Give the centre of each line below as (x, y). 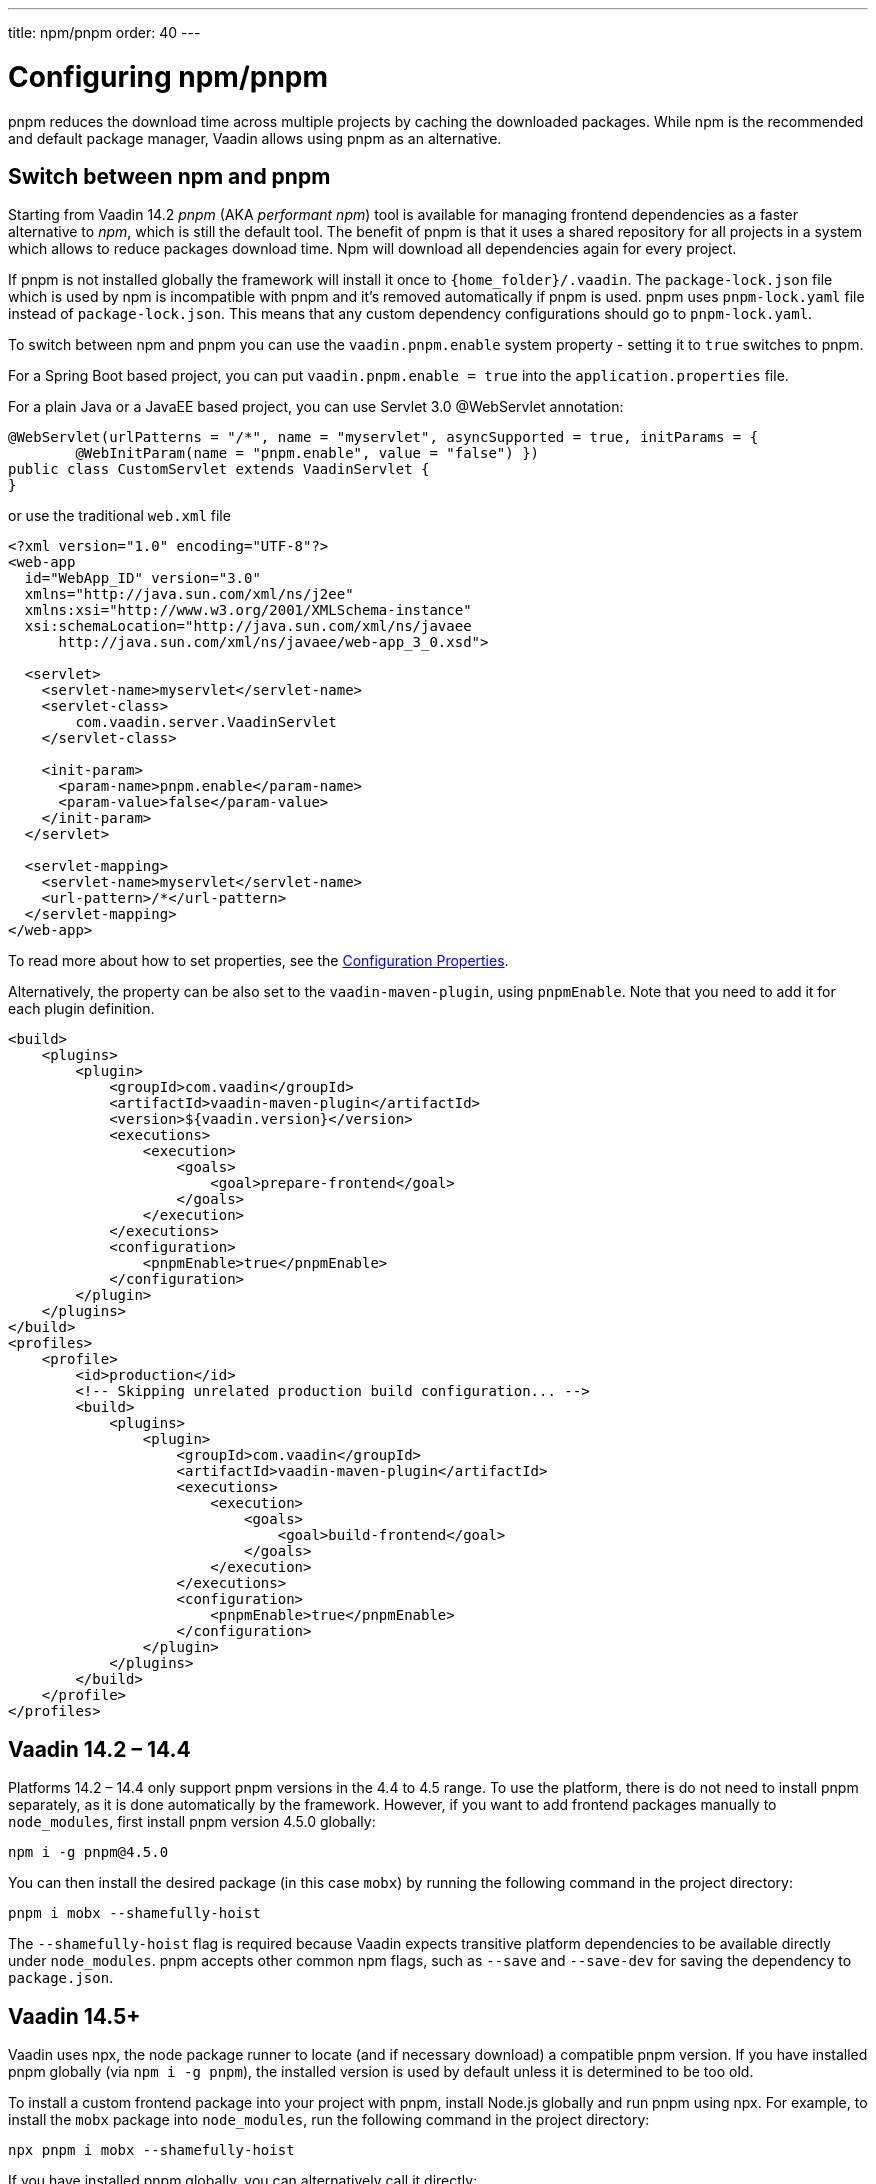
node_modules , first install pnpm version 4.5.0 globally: (192, 1822)
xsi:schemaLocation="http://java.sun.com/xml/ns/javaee (248, 626)
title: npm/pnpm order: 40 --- (104, 32)
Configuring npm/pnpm (168, 76)
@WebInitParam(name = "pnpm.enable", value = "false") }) (307, 453)
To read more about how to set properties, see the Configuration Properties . (258, 961)
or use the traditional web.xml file (119, 516)
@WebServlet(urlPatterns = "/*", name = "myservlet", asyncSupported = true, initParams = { (383, 437)
